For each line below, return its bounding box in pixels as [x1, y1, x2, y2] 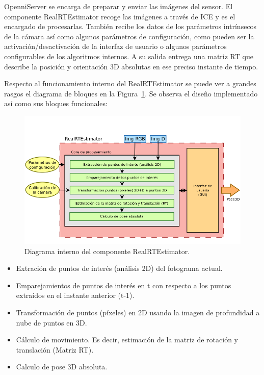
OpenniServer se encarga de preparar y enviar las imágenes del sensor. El [4, 1, 233, 11]
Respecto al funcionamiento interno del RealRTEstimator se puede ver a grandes [4, 78, 256, 89]
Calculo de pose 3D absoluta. [16, 361, 108, 372]
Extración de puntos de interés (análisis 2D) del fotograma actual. [16, 263, 223, 273]
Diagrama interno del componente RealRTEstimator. [24, 245, 190, 256]
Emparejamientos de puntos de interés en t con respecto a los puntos [16, 280, 231, 290]
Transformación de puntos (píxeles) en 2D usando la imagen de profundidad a [16, 307, 260, 317]
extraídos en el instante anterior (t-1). [16, 290, 135, 301]
